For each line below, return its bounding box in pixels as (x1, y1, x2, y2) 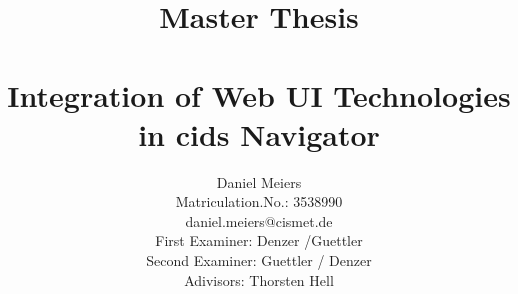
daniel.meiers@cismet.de (185, 210, 333, 231)
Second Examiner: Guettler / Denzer (146, 250, 372, 271)
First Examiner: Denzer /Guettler (155, 230, 363, 251)
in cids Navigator (138, 113, 380, 154)
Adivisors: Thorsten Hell (184, 269, 334, 290)
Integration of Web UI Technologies (7, 74, 511, 115)
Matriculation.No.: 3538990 (175, 191, 343, 212)
